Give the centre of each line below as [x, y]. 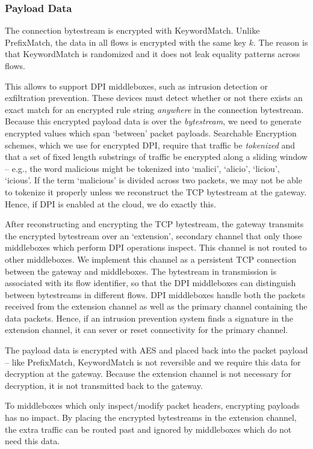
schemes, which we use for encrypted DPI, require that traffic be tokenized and [150, 145]
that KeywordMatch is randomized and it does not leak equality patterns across [153, 54]
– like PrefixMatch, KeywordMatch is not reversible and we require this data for [153, 362]
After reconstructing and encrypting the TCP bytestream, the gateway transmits [154, 224]
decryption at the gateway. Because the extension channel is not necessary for [148, 374]
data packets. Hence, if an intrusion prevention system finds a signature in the [149, 318]
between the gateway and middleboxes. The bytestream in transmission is [141, 271]
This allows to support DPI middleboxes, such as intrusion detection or [136, 86]
